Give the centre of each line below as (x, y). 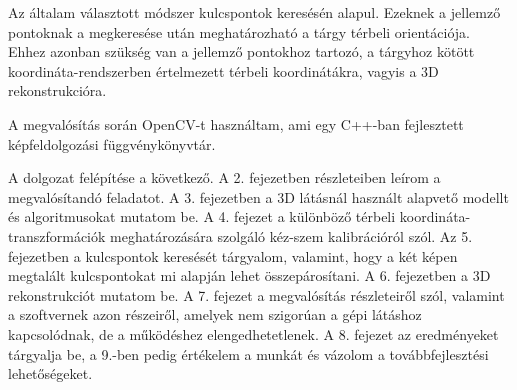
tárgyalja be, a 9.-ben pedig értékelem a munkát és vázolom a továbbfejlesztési (248, 353)
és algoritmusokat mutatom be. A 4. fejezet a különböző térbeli (202, 216)
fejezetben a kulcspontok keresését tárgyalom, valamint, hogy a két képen (233, 255)
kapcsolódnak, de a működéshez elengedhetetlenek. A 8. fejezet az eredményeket (253, 333)
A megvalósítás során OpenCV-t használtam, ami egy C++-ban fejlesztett (236, 123)
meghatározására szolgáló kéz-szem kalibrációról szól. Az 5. (291, 235)
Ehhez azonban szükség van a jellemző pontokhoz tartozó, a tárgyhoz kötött (241, 51)
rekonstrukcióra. (57, 90)
